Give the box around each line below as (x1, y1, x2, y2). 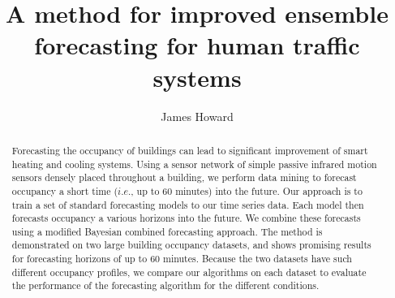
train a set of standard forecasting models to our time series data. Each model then (11, 197, 364, 211)
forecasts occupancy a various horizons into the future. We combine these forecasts (11, 211, 361, 225)
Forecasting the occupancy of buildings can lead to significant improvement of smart (11, 143, 368, 157)
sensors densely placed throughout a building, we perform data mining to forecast (11, 171, 357, 184)
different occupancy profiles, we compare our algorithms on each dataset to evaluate (11, 265, 367, 279)
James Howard (161, 107, 234, 124)
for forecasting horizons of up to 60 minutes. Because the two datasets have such (11, 252, 352, 266)
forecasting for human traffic (34, 28, 360, 62)
